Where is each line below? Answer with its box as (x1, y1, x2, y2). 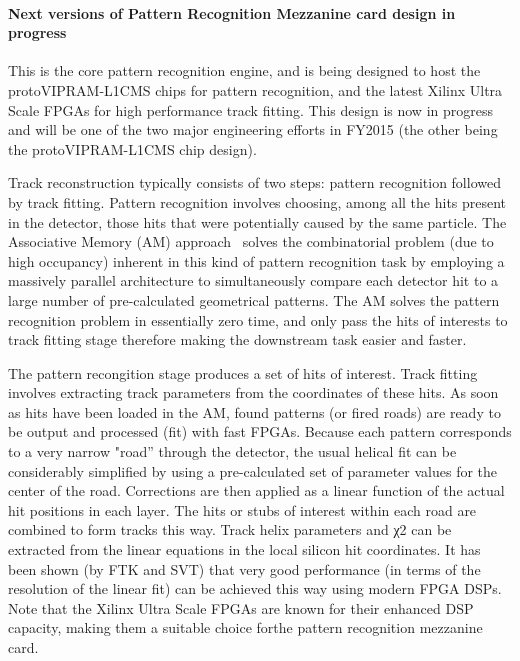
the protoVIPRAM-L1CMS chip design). (8, 138, 257, 159)
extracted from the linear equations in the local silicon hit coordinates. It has (8, 539, 481, 560)
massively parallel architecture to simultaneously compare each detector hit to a (8, 270, 499, 291)
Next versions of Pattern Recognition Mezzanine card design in (8, 2, 456, 23)
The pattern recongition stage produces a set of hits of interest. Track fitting (8, 362, 478, 383)
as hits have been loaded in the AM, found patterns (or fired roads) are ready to (8, 401, 501, 422)
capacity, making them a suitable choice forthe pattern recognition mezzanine (8, 617, 483, 638)
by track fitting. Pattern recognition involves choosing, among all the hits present (8, 191, 507, 212)
